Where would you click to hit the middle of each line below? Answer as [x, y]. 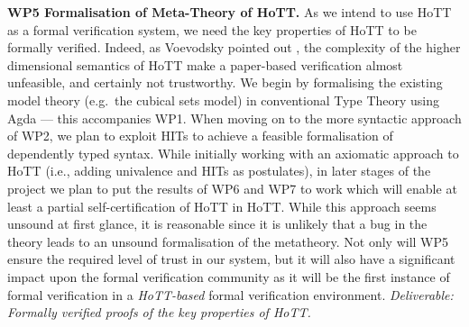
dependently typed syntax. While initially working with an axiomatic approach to [233, 153]
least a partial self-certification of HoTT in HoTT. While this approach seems [222, 206]
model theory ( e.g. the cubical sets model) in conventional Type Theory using [224, 100]
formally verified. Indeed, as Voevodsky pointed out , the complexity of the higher [234, 47]
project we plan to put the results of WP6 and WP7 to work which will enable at [232, 188]
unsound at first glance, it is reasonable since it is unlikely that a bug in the [217, 224]
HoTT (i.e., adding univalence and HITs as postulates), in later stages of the [219, 171]
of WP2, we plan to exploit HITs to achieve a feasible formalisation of [200, 136]
